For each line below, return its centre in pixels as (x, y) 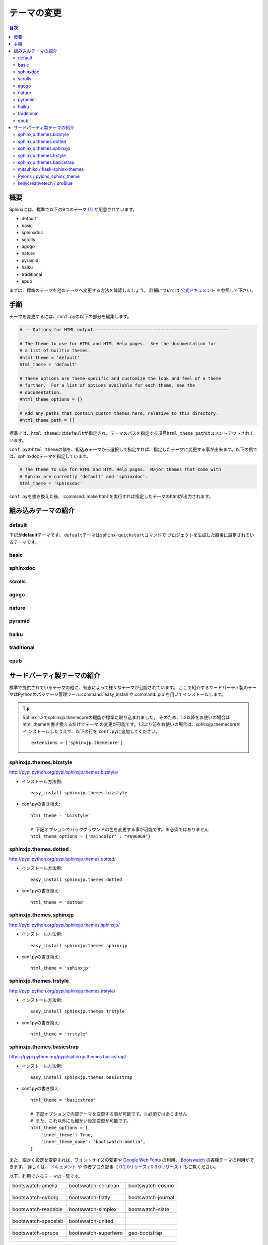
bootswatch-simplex (93, 1209)
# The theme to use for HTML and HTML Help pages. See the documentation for (118, 344)
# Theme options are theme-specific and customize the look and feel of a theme (120, 378)
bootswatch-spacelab (38, 1221)
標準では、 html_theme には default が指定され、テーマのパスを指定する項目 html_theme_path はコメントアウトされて (132, 433)
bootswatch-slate (149, 1209)
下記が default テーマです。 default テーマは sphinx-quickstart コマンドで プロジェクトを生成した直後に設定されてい (132, 535)
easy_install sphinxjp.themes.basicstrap (81, 1077)
